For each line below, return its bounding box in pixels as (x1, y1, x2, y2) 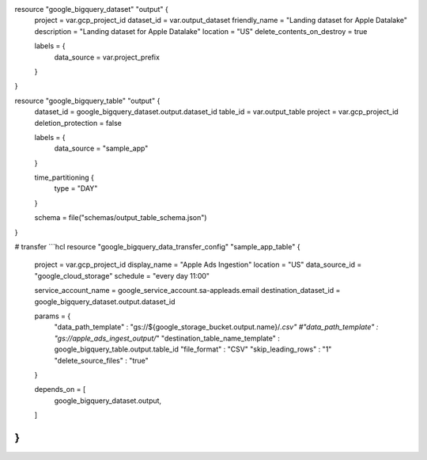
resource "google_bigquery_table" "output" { (14, 96, 161, 105)
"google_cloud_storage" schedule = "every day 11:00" (34, 271, 210, 280)
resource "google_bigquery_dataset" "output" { (14, 5, 169, 13)
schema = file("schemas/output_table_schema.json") (34, 213, 207, 222)
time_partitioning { (34, 173, 95, 182)
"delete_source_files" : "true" (54, 355, 149, 365)
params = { (34, 311, 71, 321)
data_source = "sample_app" (54, 143, 149, 154)
